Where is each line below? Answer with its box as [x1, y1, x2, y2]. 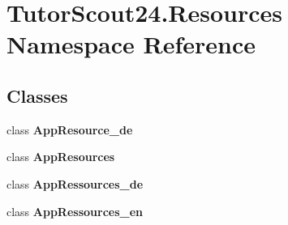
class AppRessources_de [6, 175, 144, 192]
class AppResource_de [6, 121, 133, 138]
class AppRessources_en [6, 202, 144, 219]
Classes [6, 83, 68, 108]
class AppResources [6, 148, 115, 165]
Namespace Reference [6, 28, 256, 61]
